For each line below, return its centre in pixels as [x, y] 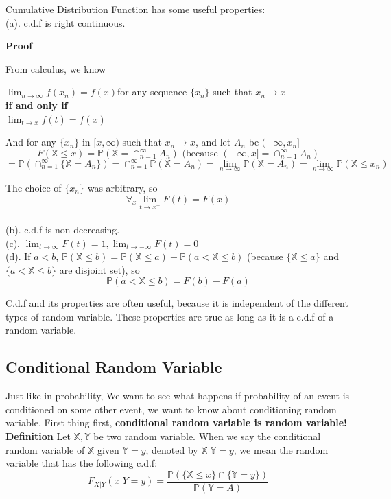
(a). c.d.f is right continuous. [66, 22]
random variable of [45, 449]
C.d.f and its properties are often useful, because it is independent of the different [177, 303]
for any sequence [152, 92]
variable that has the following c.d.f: [82, 463]
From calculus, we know [56, 68]
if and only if [37, 105]
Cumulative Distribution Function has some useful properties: [135, 9]
